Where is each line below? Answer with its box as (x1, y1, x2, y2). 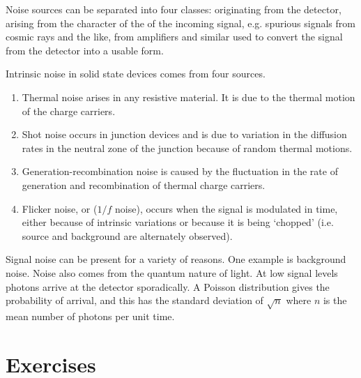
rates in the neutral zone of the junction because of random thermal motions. (22, 140, 353, 155)
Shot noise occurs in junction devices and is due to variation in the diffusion (22, 127, 347, 142)
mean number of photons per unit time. (6, 308, 175, 323)
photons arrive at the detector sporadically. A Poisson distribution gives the (6, 279, 330, 294)
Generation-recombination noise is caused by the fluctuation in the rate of (22, 164, 338, 179)
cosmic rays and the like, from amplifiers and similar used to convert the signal (6, 29, 343, 44)
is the (323, 293, 347, 308)
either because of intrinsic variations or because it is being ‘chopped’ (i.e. (22, 215, 334, 229)
